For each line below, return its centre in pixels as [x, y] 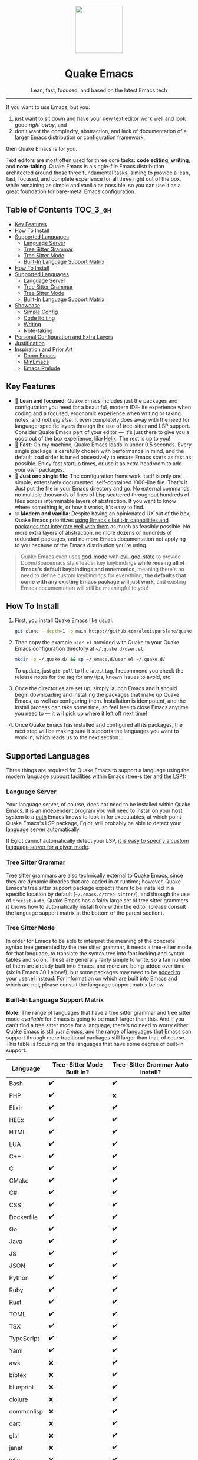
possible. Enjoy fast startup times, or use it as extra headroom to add [98, 463]
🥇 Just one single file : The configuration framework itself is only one [98, 476]
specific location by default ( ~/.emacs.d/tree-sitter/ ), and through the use [98, 894]
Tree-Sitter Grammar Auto [150, 1065]
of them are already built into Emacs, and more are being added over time [95, 966]
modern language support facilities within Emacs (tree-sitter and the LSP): [96, 776]
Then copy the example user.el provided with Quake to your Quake [97, 643]
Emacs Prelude [42, 368]
